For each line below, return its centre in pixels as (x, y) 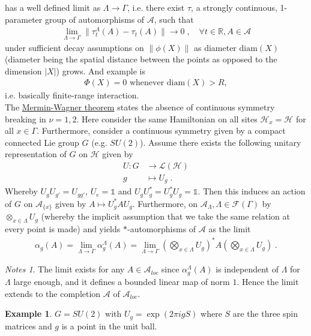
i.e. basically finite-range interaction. (72, 95)
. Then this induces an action (252, 191)
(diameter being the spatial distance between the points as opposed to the (141, 59)
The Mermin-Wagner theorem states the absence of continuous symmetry (140, 106)
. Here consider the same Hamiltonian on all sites (167, 118)
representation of (36, 154)
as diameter (215, 47)
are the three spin (265, 313)
